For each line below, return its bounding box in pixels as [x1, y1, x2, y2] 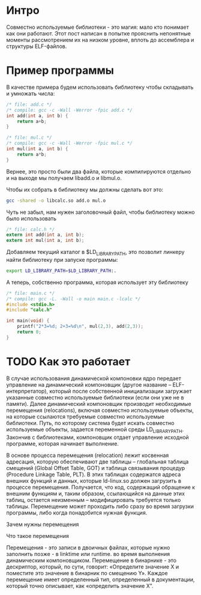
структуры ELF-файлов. [6, 43, 67, 50]
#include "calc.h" [6, 307, 52, 313]
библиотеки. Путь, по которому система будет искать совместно [6, 419, 175, 426]
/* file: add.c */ [6, 101, 52, 107]
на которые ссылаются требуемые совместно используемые [6, 412, 165, 420]
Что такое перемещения [6, 532, 69, 539]
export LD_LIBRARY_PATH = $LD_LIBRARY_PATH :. [6, 268, 117, 274]
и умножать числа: [6, 89, 55, 97]
